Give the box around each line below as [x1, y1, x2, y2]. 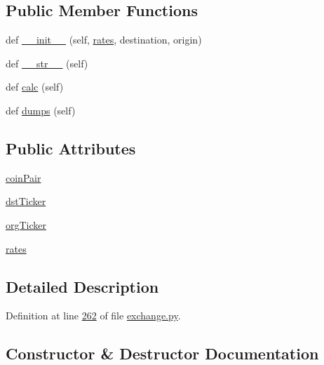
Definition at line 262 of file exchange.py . [6, 308, 181, 323]
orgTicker [6, 217, 47, 232]
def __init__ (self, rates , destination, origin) [6, 32, 202, 47]
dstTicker [6, 194, 46, 208]
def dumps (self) [6, 102, 76, 117]
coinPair [6, 170, 41, 185]
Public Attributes [6, 137, 136, 159]
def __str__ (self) [6, 55, 88, 70]
